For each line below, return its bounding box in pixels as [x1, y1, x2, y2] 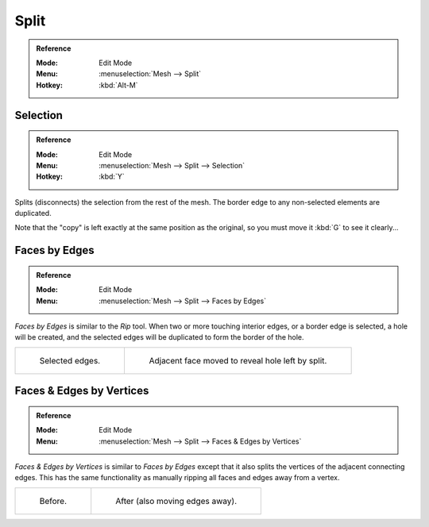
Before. [39, 495, 68, 506]
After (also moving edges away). [115, 495, 238, 506]
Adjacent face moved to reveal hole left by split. [149, 355, 327, 366]
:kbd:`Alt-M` [99, 80, 138, 90]
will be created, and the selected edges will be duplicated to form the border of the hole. [14, 333, 305, 342]
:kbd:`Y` [99, 171, 125, 182]
